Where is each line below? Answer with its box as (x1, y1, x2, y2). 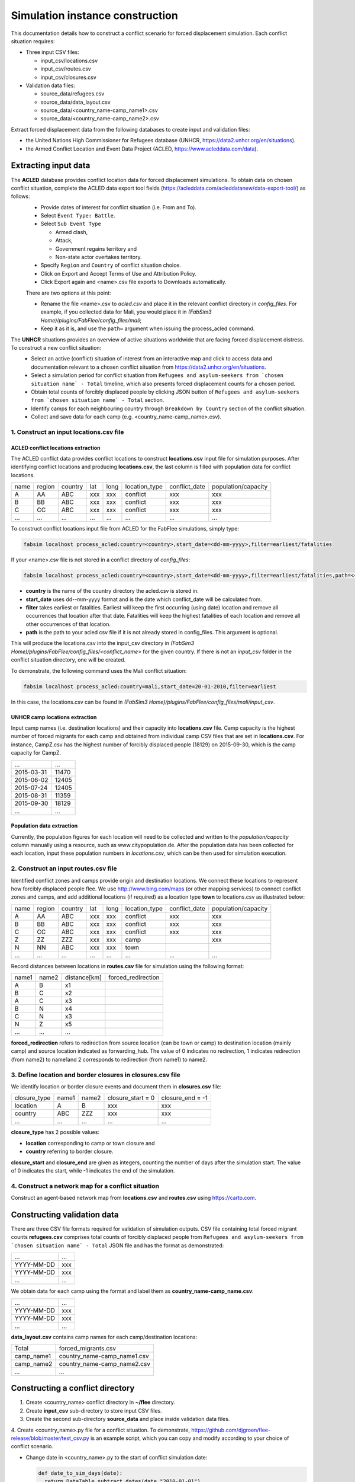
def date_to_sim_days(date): (38, 1470, 123, 1476)
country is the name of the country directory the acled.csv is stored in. (25, 587, 199, 595)
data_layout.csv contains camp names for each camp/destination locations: (11, 1333, 198, 1340)
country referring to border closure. (25, 1148, 114, 1155)
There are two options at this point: (25, 289, 112, 296)
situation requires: (11, 37, 56, 44)
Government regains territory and (55, 245, 137, 252)
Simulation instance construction (11, 9, 179, 22)
